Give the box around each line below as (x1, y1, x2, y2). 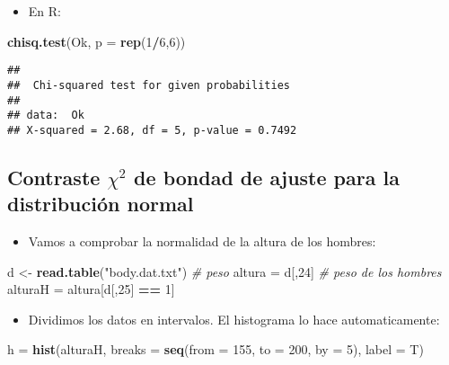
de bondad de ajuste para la (134, 163, 400, 191)
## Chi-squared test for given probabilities (7, 78, 290, 92)
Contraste (7, 163, 101, 191)
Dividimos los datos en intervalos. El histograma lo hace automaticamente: (28, 309, 440, 328)
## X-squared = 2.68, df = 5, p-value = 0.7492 (7, 123, 297, 137)
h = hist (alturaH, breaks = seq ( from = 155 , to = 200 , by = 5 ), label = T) (7, 340, 424, 359)
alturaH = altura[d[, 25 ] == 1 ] (7, 280, 175, 298)
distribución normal (7, 190, 194, 218)
